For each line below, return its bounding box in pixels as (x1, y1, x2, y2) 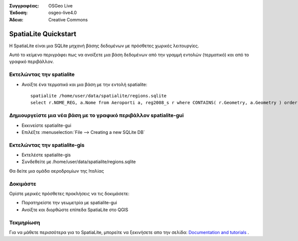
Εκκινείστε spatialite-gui (21, 122, 72, 128)
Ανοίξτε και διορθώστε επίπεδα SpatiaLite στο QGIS (21, 206, 129, 213)
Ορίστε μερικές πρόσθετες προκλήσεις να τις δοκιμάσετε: (9, 190, 130, 196)
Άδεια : (9, 16, 23, 22)
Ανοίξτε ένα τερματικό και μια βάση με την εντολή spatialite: (21, 81, 148, 87)
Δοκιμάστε (9, 180, 37, 187)
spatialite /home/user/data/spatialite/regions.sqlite (30, 93, 167, 99)
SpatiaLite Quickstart (9, 30, 76, 38)
